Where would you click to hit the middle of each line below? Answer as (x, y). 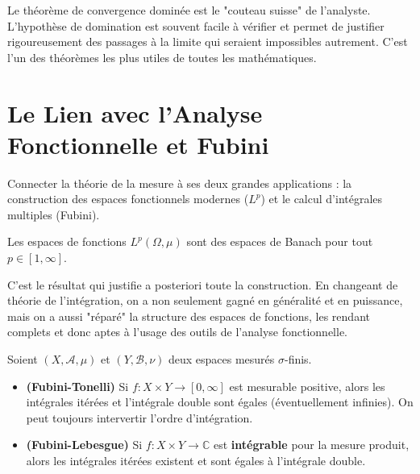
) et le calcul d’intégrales (322, 199)
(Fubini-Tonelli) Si (77, 386)
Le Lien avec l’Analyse (135, 112)
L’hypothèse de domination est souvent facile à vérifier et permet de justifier (196, 25)
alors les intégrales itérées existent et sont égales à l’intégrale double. (196, 460)
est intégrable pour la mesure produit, (311, 445)
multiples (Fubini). (54, 214)
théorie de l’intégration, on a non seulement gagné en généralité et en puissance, (205, 300)
